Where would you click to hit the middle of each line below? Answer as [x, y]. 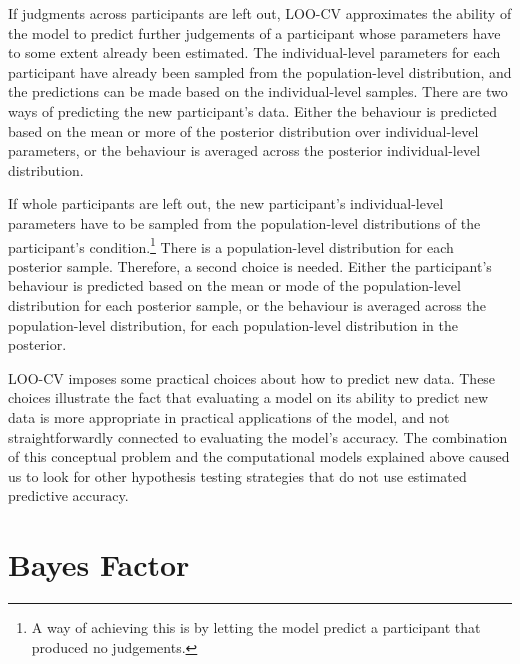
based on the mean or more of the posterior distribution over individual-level [243, 130]
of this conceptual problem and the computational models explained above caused [259, 456]
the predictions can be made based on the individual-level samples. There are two [258, 91]
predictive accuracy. [68, 495]
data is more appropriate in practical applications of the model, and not [229, 416]
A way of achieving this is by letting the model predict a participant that [256, 627]
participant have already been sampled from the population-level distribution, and [260, 71]
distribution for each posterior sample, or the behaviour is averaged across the [247, 304]
